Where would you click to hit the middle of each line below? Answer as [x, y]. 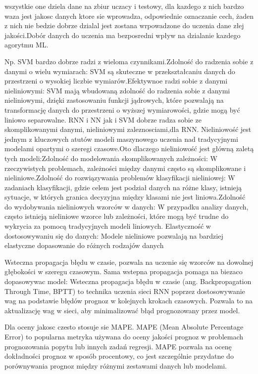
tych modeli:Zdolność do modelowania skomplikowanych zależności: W [111, 158]
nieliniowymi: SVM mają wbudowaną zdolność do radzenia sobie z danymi [117, 90]
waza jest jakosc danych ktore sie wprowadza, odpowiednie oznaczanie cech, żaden [129, 16]
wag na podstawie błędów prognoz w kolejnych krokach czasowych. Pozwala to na [129, 301]
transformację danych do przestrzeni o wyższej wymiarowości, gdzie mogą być [122, 109]
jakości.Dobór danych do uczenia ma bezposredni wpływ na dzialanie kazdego [123, 35]
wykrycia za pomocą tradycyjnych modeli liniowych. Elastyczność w [108, 226]
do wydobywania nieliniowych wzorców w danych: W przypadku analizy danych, [127, 206]
